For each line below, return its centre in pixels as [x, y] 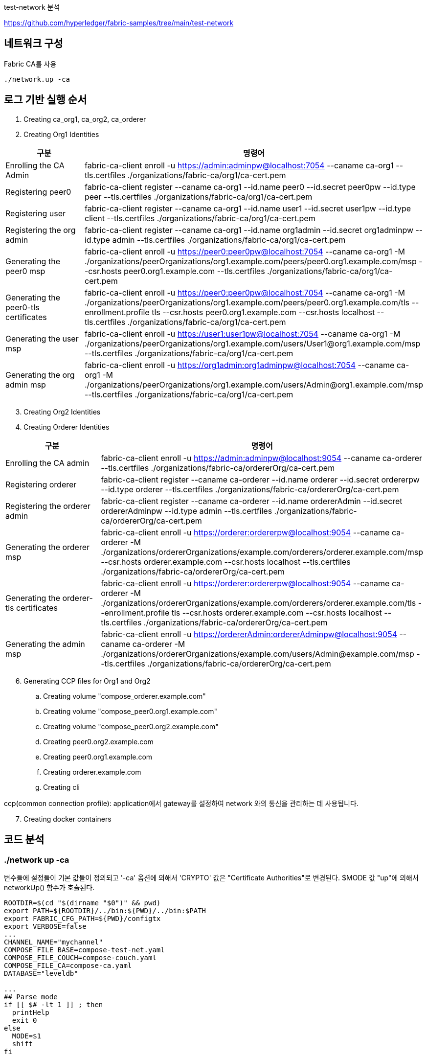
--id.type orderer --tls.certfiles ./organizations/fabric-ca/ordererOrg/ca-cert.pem [250, 489]
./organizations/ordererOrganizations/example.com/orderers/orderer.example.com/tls [258, 603]
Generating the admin [45, 644]
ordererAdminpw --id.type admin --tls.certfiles [187, 511]
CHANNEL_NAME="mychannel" [54, 942]
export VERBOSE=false [45, 926]
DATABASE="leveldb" [41, 973]
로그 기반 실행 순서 [45, 100]
